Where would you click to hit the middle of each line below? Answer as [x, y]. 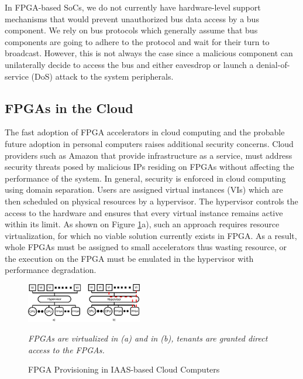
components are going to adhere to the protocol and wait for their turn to [137, 41]
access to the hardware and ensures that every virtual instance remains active [144, 212]
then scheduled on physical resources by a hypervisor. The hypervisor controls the [151, 201]
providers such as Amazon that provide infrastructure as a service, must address [149, 155]
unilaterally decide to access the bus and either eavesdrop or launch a [129, 64]
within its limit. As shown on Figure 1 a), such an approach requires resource [142, 224]
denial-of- [273, 64]
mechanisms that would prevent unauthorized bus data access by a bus [132, 18]
